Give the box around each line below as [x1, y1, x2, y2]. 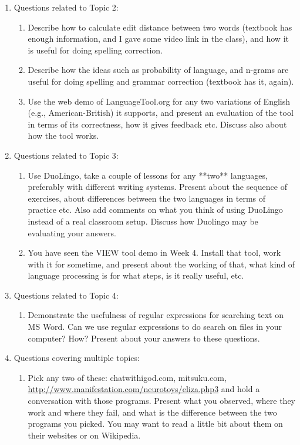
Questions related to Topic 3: [14, 149, 119, 161]
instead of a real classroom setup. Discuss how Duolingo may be [28, 215, 258, 227]
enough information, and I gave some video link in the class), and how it [28, 32, 289, 45]
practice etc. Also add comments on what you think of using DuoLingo [28, 203, 283, 216]
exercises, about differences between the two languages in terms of [28, 192, 266, 204]
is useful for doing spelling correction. [28, 44, 163, 56]
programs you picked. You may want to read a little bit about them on [28, 417, 283, 430]
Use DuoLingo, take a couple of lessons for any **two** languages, [28, 169, 268, 181]
